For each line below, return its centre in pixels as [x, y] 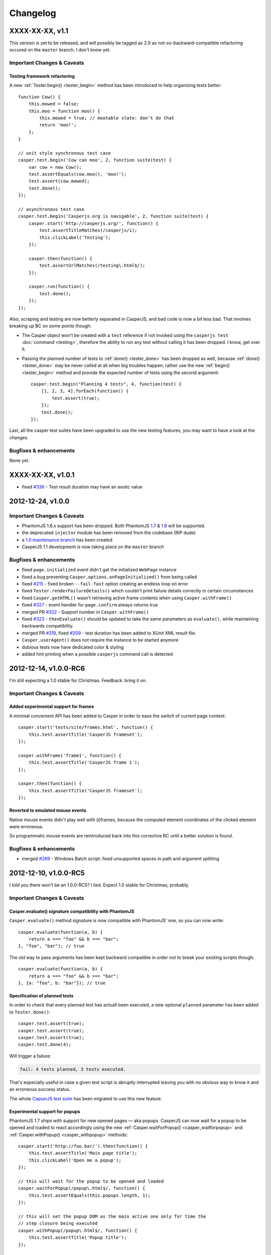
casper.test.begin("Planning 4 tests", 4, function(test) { [106, 384]
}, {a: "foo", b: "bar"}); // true [62, 983]
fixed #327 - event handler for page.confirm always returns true [90, 605]
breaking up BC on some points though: [50, 326]
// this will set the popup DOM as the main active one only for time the [112, 1216]
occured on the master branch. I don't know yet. [60, 50]
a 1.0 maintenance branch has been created [67, 540]
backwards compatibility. [48, 626]
